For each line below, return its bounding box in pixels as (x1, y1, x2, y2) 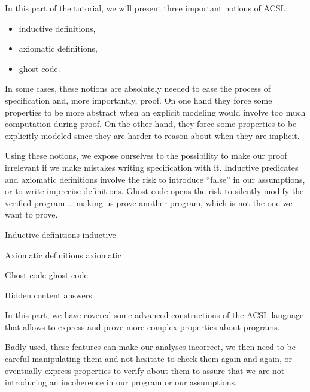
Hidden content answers (5, 288, 92, 301)
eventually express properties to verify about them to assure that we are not (5, 364, 285, 376)
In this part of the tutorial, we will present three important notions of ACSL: (5, 2, 288, 14)
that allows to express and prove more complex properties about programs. (5, 320, 280, 333)
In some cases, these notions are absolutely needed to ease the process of (5, 82, 271, 95)
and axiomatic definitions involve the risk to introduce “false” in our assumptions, (5, 173, 305, 185)
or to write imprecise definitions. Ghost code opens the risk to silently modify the (5, 185, 304, 197)
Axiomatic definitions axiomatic (5, 248, 121, 261)
